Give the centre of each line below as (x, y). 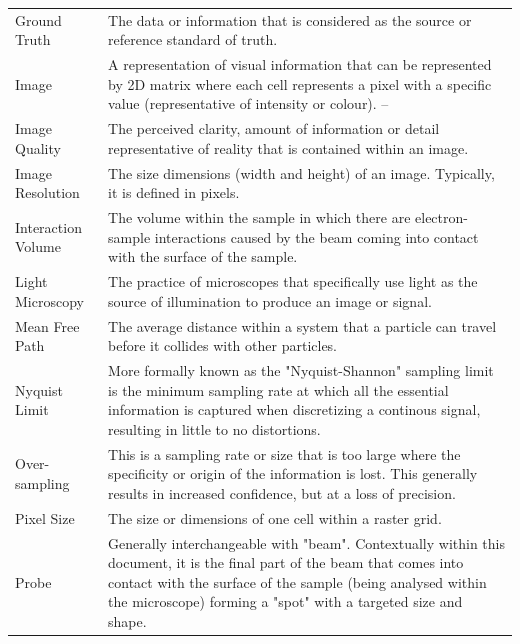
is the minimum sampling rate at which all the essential (278, 389)
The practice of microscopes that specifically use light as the (293, 281)
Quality (38, 147)
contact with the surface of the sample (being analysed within (297, 581)
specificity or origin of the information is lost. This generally (293, 473)
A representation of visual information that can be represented (300, 64)
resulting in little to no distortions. (214, 428)
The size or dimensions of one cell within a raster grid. (275, 517)
